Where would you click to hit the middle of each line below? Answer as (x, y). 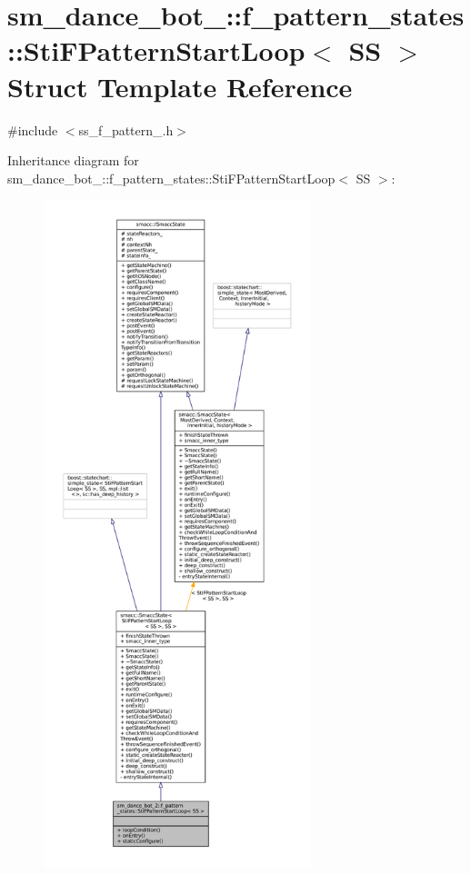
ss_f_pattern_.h (126, 129)
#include (33, 129)
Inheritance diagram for (73, 160)
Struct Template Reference (180, 86)
